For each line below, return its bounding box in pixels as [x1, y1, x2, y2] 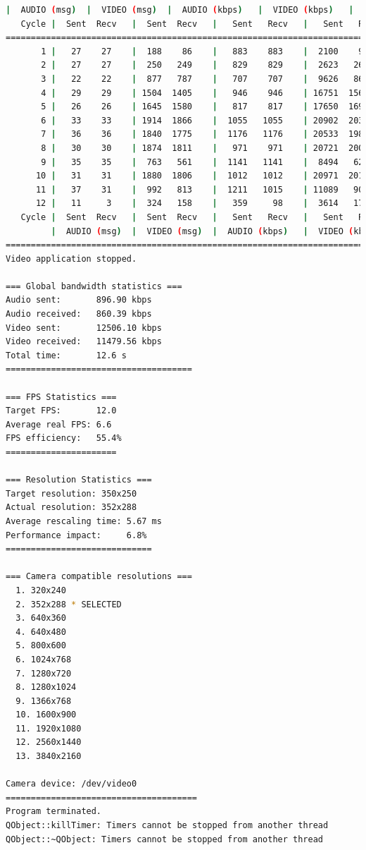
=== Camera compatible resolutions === [6, 571, 192, 582]
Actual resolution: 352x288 [6, 502, 137, 513]
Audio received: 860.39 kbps [6, 309, 152, 320]
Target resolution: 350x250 [6, 488, 137, 499]
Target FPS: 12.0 [6, 406, 117, 416]
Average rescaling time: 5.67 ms [6, 516, 162, 526]
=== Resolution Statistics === [6, 475, 152, 485]
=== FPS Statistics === [6, 391, 117, 402]
